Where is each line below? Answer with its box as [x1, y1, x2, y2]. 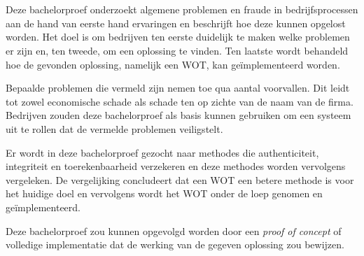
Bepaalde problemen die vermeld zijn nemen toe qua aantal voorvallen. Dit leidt [6, 80, 350, 95]
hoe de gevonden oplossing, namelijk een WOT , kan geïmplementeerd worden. [6, 57, 340, 71]
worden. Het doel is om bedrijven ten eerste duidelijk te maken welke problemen [6, 29, 350, 44]
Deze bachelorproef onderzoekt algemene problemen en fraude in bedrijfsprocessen [6, 2, 358, 17]
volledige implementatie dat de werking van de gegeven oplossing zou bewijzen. [6, 237, 344, 252]
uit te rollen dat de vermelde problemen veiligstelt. [6, 121, 223, 136]
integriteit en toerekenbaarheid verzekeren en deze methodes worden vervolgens [6, 159, 346, 173]
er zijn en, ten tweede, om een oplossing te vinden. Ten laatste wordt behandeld [6, 43, 349, 57]
